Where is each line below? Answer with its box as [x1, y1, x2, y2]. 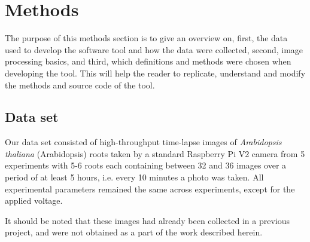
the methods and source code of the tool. [5, 78, 155, 91]
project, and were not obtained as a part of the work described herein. [5, 226, 263, 238]
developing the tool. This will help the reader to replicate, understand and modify [5, 66, 306, 79]
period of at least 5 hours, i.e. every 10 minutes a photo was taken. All [5, 171, 264, 183]
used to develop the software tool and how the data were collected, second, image [5, 43, 303, 56]
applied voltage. [5, 194, 63, 207]
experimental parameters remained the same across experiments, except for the [5, 182, 295, 195]
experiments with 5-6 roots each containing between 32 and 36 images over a [5, 159, 287, 171]
